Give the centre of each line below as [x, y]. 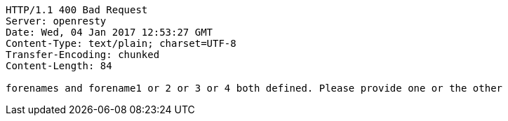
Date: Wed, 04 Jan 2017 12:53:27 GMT [109, 32]
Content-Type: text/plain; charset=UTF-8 [121, 43]
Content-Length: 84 [59, 66]
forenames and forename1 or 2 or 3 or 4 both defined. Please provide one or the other [254, 88]
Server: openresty [56, 21]
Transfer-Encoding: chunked [83, 55]
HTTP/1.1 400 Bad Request [77, 10]
